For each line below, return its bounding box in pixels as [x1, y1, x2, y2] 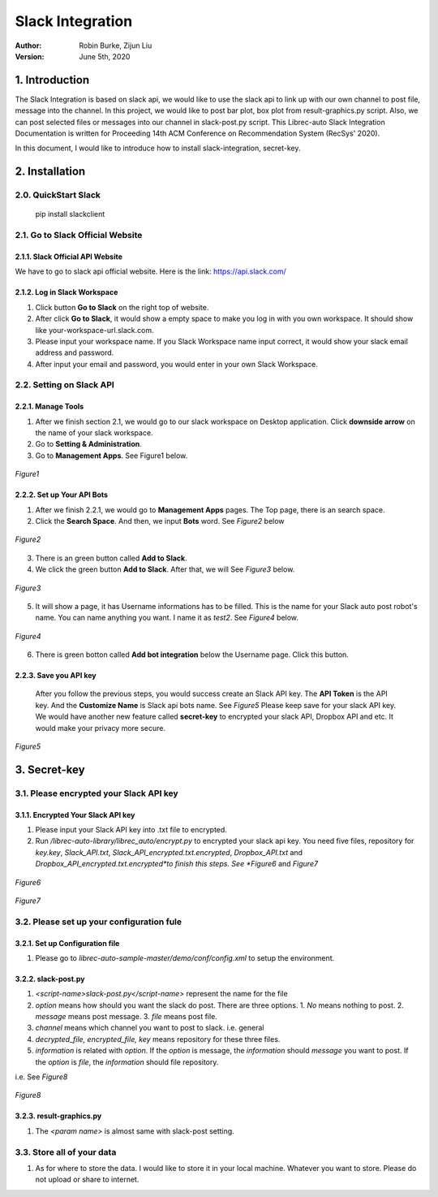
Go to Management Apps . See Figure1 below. [35, 451, 188, 460]
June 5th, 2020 [79, 51, 131, 61]
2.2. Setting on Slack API [15, 379, 115, 391]
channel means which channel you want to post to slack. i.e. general [35, 1023, 264, 1033]
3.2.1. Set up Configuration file [15, 938, 120, 948]
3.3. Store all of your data [15, 1146, 117, 1157]
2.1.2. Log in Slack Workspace [15, 287, 118, 297]
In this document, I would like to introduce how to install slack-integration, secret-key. [15, 143, 301, 153]
